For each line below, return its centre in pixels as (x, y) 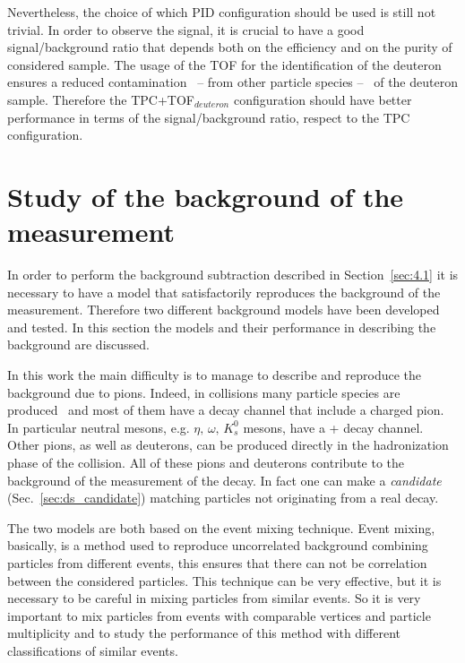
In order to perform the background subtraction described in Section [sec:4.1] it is (233, 275)
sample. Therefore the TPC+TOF (101, 99)
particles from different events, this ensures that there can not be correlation (217, 562)
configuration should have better (323, 99)
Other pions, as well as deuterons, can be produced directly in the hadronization (228, 445)
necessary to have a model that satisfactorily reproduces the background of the (224, 292)
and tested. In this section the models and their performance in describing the (222, 327)
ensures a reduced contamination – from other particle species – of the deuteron (232, 82)
